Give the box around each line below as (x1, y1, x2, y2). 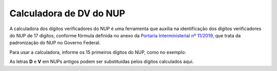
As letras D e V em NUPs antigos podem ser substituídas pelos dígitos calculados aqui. (9, 59, 194, 65)
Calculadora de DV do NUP (9, 8, 126, 19)
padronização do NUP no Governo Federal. (9, 40, 101, 46)
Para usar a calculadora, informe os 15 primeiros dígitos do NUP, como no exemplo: (9, 49, 186, 55)
